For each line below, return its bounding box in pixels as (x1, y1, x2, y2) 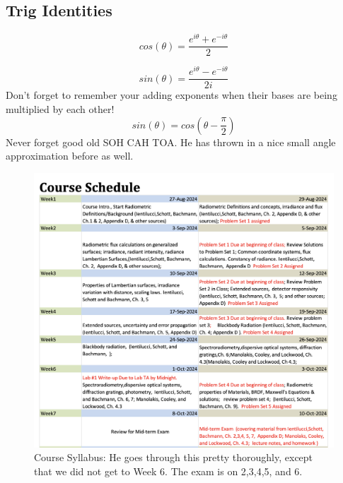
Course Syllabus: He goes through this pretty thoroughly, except (34, 450, 313, 465)
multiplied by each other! (6, 102, 115, 117)
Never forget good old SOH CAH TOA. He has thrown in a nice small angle (6, 134, 336, 149)
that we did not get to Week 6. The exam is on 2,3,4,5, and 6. (34, 463, 303, 478)
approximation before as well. (6, 148, 134, 163)
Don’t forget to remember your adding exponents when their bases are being (6, 88, 337, 102)
